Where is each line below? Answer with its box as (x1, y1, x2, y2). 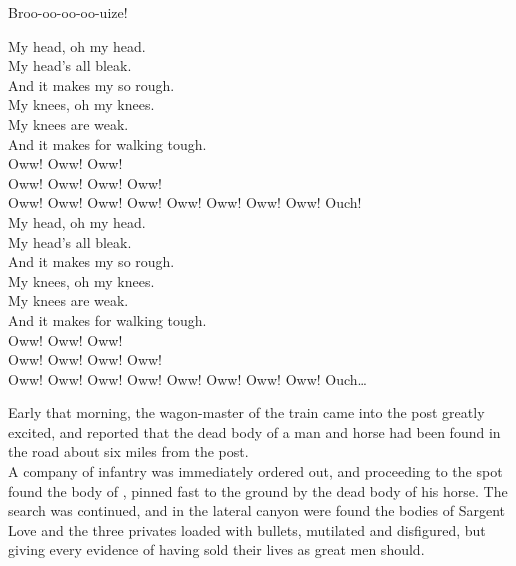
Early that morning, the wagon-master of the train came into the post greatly (8, 402, 485, 423)
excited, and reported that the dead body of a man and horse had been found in (8, 421, 501, 442)
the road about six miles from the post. (8, 441, 249, 462)
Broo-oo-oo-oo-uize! (8, 2, 128, 22)
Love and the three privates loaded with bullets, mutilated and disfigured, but (8, 519, 486, 540)
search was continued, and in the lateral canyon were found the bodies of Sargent (8, 500, 505, 521)
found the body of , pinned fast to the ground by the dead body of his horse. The (8, 480, 508, 501)
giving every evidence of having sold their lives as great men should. (8, 539, 425, 560)
